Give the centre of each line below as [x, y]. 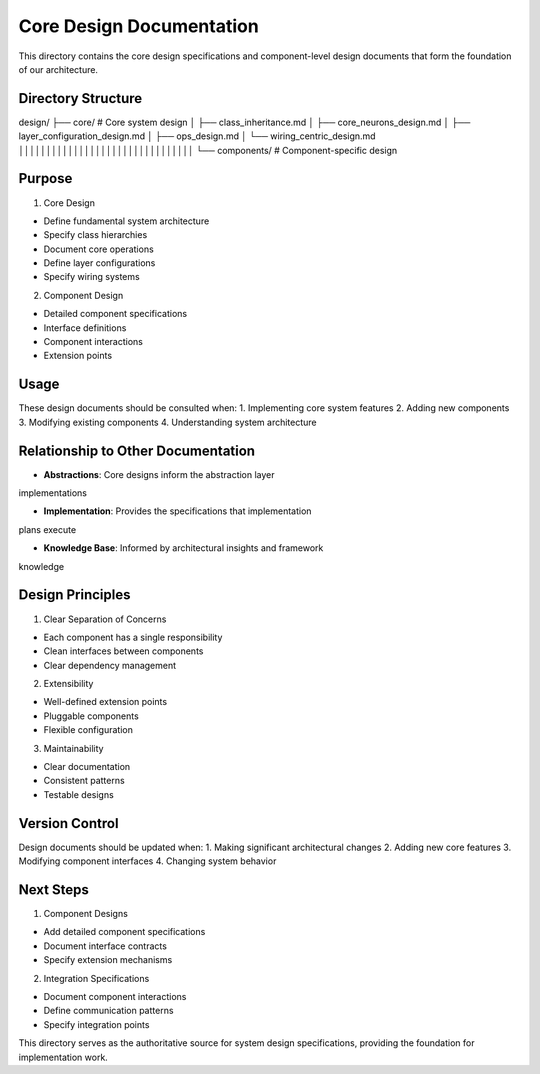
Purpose [45, 178]
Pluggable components [91, 716]
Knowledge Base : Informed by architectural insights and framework [183, 548]
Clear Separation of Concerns [105, 619]
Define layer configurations [99, 263]
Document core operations [98, 249]
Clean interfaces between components [123, 651]
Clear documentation [87, 767]
